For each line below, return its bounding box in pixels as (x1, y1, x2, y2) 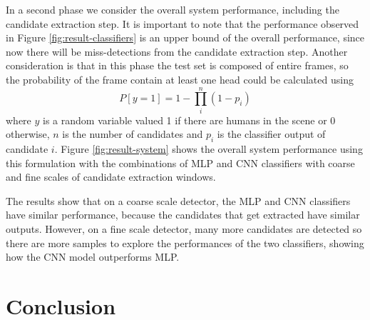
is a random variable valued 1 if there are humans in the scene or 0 (43, 112, 336, 127)
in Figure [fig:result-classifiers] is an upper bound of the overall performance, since (6, 30, 365, 45)
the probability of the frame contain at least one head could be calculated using (6, 71, 354, 86)
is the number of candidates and (62, 126, 203, 141)
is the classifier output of (217, 126, 326, 141)
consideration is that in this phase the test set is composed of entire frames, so (6, 58, 349, 73)
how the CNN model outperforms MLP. (6, 249, 180, 264)
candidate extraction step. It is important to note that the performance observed (6, 16, 359, 31)
